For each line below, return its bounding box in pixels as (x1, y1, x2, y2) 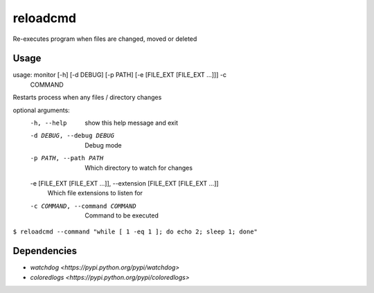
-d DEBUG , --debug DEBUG (30, 132, 114, 140)
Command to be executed (84, 211, 159, 220)
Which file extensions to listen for (47, 189, 143, 197)
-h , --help (30, 119, 67, 127)
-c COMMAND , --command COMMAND (30, 202, 136, 210)
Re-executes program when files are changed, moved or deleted (12, 35, 197, 43)
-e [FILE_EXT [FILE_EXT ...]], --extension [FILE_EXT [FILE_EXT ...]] (30, 179, 219, 187)
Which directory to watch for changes (84, 163, 193, 172)
